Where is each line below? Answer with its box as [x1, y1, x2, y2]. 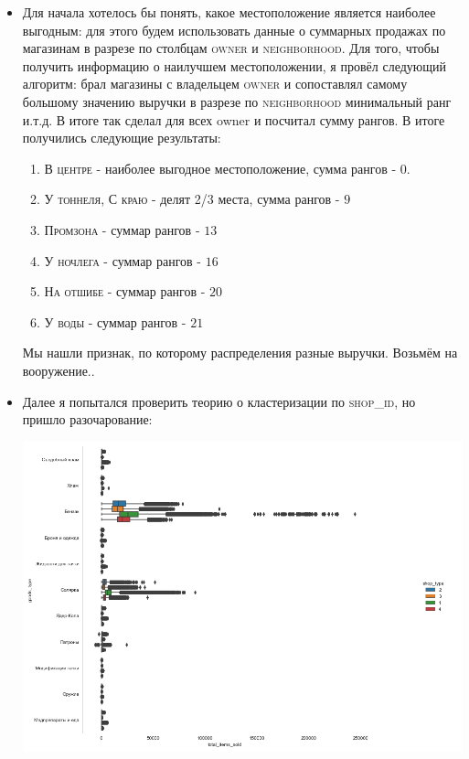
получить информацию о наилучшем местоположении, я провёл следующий [22, 56, 447, 75]
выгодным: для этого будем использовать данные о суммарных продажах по [22, 20, 446, 39]
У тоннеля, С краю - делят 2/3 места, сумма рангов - [44, 189, 340, 208]
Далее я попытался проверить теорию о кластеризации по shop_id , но [22, 391, 416, 411]
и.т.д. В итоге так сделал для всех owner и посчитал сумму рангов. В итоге [22, 110, 445, 129]
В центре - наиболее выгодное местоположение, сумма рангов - [44, 158, 397, 177]
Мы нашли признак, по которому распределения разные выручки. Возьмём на [22, 343, 458, 362]
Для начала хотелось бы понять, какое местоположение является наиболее [22, 3, 436, 21]
